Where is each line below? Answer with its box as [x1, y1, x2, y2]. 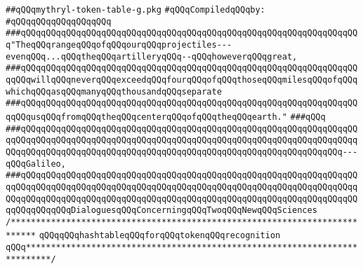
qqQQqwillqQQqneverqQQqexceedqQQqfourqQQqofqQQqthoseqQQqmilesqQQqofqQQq [6, 74, 358, 85]
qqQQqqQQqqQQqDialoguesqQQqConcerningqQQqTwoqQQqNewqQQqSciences [6, 205, 317, 216]
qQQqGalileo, [6, 158, 66, 169]
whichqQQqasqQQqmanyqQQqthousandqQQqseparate [6, 86, 222, 97]
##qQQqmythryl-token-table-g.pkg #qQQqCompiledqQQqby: [6, 5, 265, 15]
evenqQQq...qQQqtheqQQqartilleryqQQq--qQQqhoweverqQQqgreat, [6, 51, 298, 62]
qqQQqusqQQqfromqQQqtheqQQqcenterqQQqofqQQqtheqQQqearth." [6, 111, 287, 122]
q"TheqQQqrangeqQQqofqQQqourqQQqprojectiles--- [6, 39, 232, 50]
